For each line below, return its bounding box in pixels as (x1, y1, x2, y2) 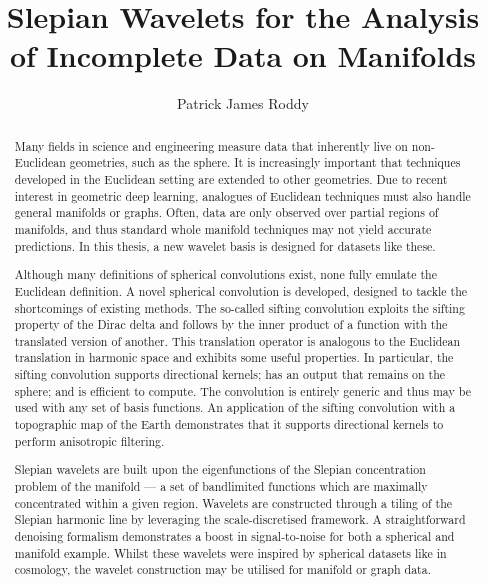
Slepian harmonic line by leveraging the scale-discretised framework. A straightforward (14, 511, 466, 528)
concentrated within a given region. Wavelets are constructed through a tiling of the (14, 494, 453, 511)
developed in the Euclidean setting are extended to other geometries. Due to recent (14, 171, 448, 188)
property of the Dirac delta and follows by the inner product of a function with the (14, 316, 448, 333)
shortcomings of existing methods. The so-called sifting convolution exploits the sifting (14, 299, 465, 316)
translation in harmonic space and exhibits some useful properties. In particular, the (14, 349, 454, 366)
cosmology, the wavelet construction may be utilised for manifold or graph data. (14, 561, 431, 578)
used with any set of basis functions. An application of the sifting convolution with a (14, 399, 456, 416)
